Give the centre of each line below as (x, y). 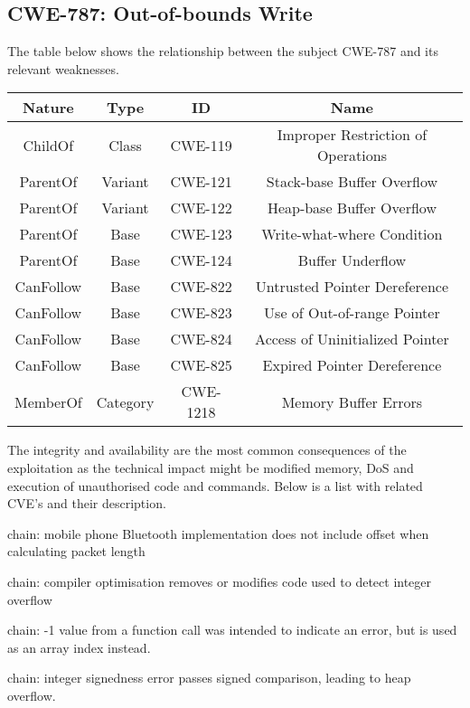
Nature (48, 108)
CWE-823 (201, 313)
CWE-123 (201, 234)
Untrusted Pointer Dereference (352, 287)
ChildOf (48, 145)
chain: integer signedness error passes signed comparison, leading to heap (209, 678)
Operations (352, 156)
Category (125, 401)
